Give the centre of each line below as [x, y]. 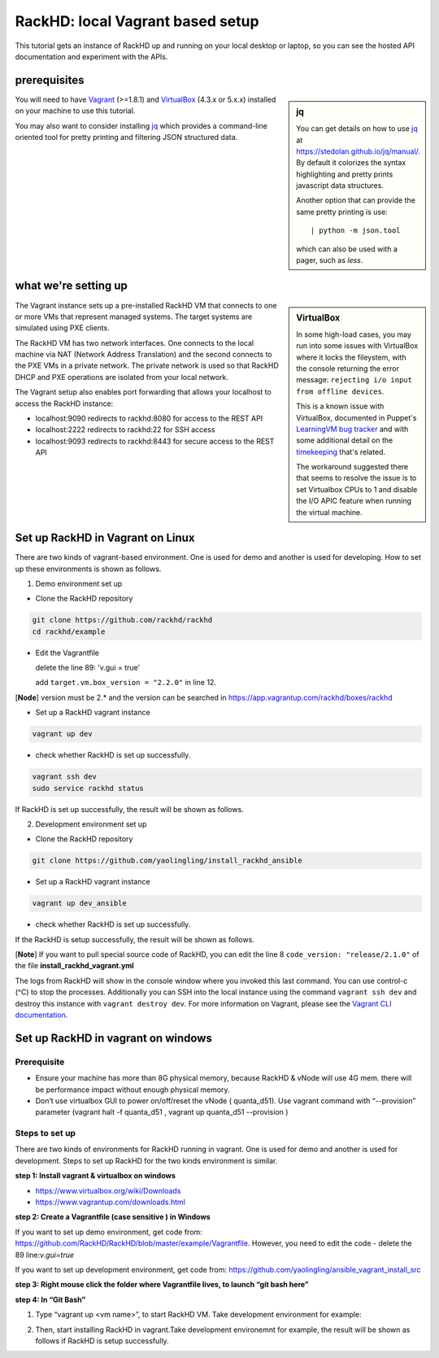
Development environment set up [91, 824]
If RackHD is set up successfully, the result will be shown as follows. [129, 809]
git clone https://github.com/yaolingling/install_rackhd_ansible [167, 861]
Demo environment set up [79, 583]
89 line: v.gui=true [45, 1255]
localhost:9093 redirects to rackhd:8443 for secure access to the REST [155, 441]
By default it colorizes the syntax [351, 163]
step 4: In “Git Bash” [50, 1299]
